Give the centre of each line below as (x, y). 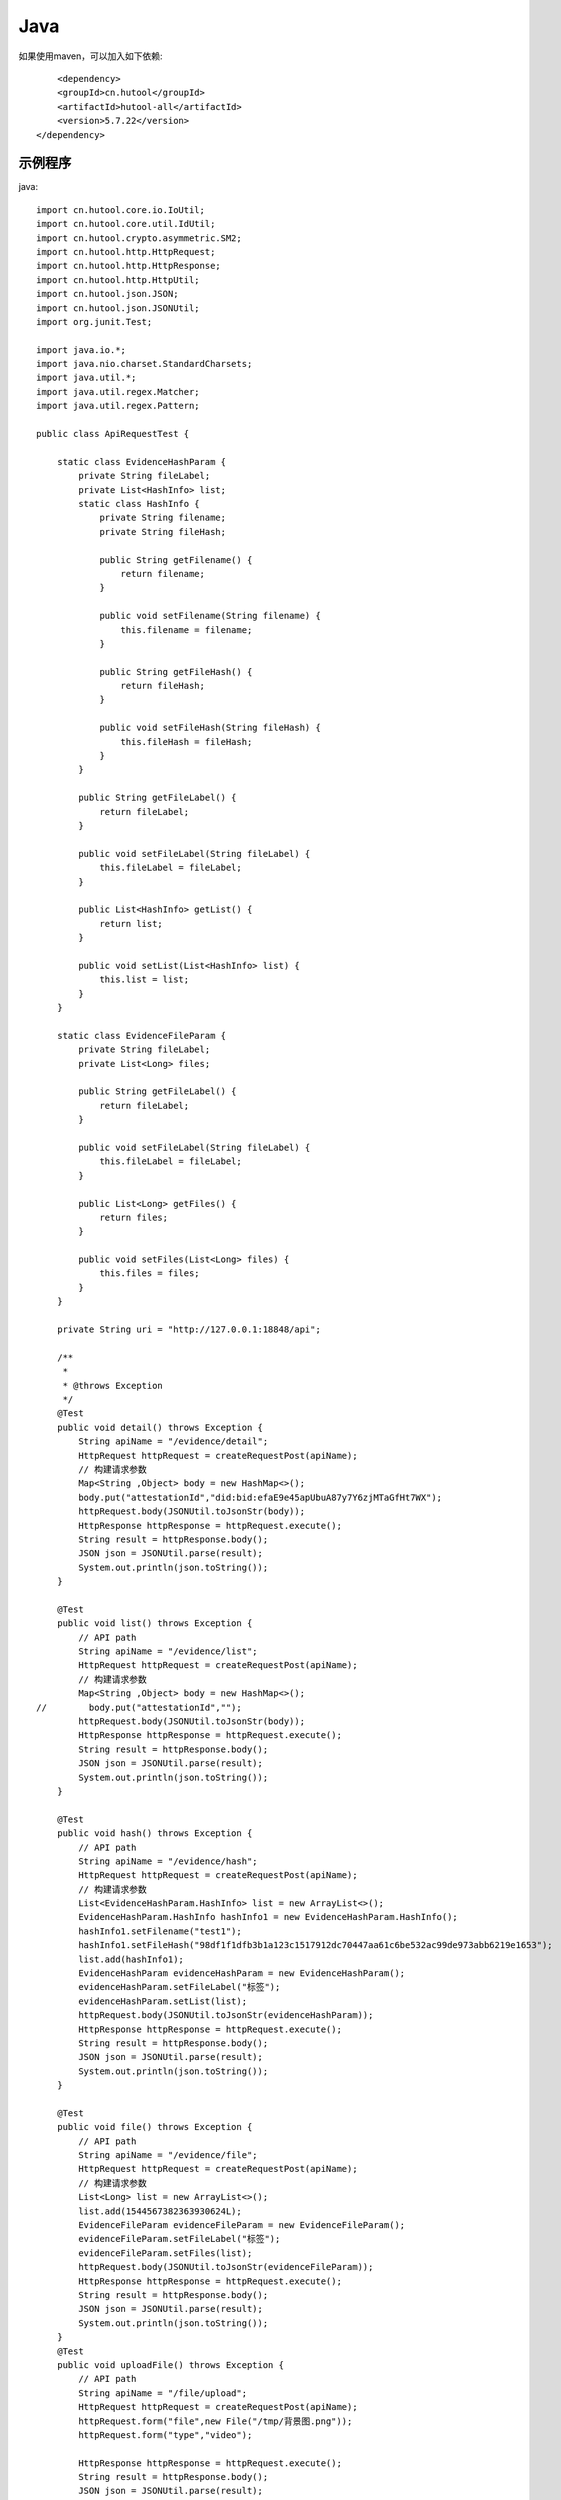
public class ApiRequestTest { (113, 434)
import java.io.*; (81, 349)
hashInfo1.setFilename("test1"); (160, 1931)
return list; (131, 923)
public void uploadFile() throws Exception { (170, 2364)
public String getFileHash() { (176, 671)
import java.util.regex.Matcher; (118, 391)
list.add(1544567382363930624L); (160, 2211)
